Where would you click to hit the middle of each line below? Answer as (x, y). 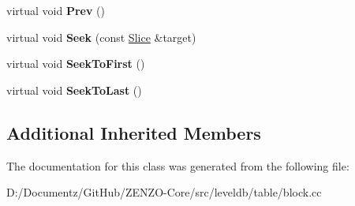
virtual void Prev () (56, 10)
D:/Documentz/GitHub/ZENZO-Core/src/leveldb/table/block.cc (164, 192)
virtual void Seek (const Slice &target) (101, 37)
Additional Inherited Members (134, 132)
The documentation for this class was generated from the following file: (178, 165)
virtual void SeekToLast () (74, 90)
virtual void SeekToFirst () (76, 64)
